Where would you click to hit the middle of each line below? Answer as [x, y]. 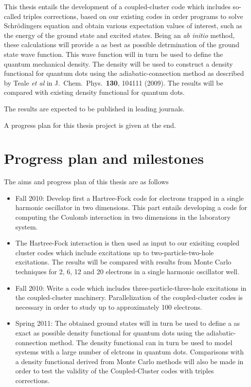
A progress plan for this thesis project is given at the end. [90, 125]
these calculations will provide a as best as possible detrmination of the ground [122, 44]
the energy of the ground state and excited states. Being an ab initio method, [119, 35]
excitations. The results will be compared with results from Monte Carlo [123, 262]
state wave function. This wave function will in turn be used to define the [114, 54]
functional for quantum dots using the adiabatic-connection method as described [124, 73]
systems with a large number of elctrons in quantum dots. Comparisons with [130, 352]
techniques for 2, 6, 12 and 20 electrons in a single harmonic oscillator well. [127, 271]
